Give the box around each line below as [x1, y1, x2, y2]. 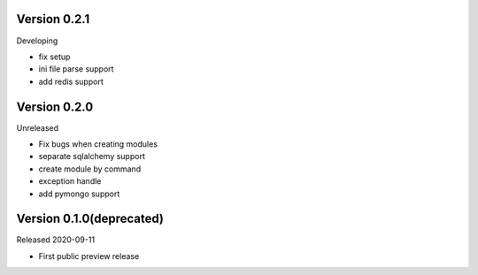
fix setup [38, 51, 71, 62]
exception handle [38, 176, 102, 187]
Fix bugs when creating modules [38, 138, 158, 149]
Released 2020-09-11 [16, 234, 96, 245]
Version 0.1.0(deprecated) [16, 211, 164, 226]
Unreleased [16, 122, 59, 133]
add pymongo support [38, 188, 120, 199]
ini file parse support [38, 64, 114, 74]
